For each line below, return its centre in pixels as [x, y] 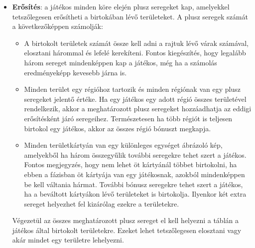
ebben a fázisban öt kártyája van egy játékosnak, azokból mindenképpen [134, 174]
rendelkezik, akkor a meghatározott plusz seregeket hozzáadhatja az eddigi [138, 109]
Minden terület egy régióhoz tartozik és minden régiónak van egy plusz [132, 89]
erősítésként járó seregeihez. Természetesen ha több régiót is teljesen [128, 118]
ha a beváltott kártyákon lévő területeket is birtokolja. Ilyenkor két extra [135, 194]
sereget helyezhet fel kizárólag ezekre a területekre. [102, 203]
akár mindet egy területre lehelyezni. [68, 240]
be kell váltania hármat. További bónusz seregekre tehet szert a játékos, [133, 184]
